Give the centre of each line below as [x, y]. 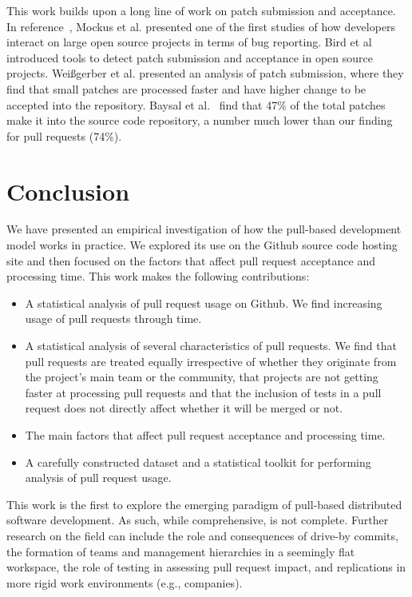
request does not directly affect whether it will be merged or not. [184, 408]
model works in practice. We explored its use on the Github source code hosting [202, 245]
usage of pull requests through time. [113, 318]
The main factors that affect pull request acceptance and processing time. [205, 435]
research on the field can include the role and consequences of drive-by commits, [202, 535]
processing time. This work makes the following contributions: [158, 276]
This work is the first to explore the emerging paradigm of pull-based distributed [204, 504]
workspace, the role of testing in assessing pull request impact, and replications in [206, 567]
